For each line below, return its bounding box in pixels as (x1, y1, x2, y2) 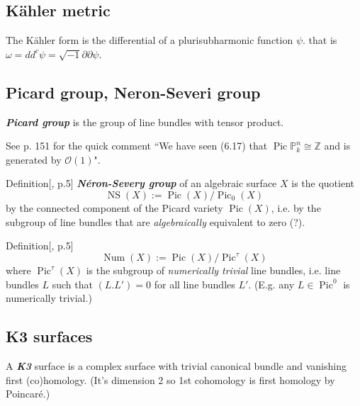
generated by (6, 152, 62, 167)
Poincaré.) (6, 386, 50, 401)
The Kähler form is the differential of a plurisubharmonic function (6, 33, 293, 47)
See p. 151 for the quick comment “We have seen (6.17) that (6, 138, 268, 153)
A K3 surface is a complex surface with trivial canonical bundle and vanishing (6, 359, 347, 373)
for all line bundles (154, 276, 235, 291)
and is (324, 138, 351, 153)
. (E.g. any (248, 276, 295, 291)
